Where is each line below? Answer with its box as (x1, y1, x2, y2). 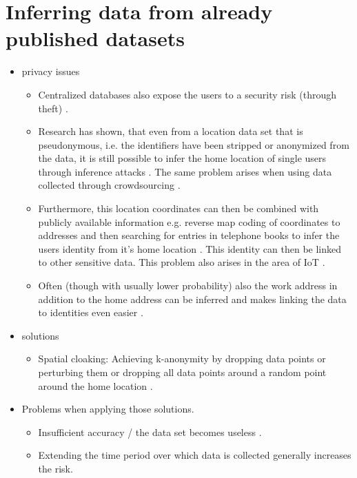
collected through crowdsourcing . (38, 178, 181, 192)
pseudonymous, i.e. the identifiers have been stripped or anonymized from (38, 137, 349, 152)
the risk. (38, 461, 73, 475)
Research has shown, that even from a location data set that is (38, 124, 303, 138)
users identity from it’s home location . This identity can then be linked (38, 241, 342, 256)
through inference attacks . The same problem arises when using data (38, 164, 332, 178)
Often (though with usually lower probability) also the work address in (38, 278, 338, 293)
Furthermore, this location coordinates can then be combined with (38, 201, 319, 216)
